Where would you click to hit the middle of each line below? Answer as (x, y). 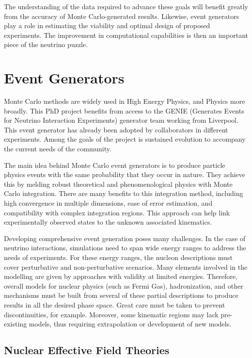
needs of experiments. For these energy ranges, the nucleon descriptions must (118, 257)
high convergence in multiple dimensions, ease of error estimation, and (108, 203)
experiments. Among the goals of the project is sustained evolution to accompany (125, 139)
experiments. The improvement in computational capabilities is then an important (126, 35)
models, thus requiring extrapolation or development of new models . (130, 324)
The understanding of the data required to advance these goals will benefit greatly (126, 6)
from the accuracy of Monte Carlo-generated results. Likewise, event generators (122, 16)
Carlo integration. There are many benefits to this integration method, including (124, 193)
